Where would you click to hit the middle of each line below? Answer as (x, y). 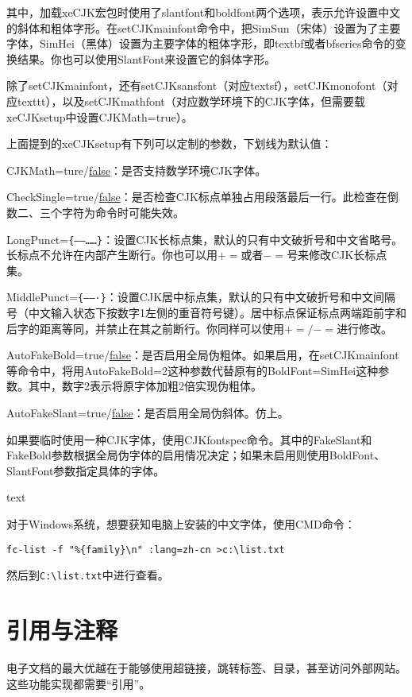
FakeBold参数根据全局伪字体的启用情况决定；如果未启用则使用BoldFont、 (196, 455)
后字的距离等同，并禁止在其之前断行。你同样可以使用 (145, 328)
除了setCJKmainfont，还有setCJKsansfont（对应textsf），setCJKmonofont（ (197, 85)
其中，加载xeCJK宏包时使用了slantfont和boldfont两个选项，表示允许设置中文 (204, 12)
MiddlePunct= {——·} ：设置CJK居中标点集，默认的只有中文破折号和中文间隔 (201, 297)
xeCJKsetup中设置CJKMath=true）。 (100, 116)
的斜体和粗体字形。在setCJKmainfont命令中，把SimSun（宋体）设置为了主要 (204, 27)
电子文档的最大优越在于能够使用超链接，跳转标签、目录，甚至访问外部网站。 (206, 668)
